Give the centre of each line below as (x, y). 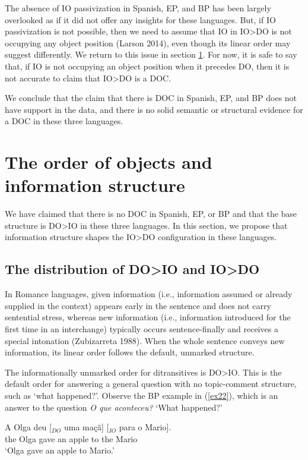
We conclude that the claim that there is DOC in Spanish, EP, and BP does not (151, 98)
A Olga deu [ (28, 427)
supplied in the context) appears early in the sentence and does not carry (138, 305)
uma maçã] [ (87, 427)
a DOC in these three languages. (64, 121)
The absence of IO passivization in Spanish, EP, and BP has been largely (138, 8)
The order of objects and (109, 162)
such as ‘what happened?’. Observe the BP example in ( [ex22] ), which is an (142, 395)
